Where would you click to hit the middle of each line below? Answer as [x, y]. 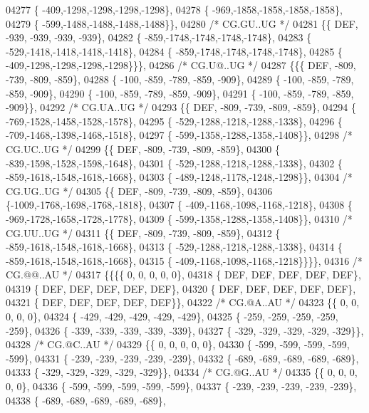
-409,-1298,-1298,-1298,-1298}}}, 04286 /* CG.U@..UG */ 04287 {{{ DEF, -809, [181, 65]
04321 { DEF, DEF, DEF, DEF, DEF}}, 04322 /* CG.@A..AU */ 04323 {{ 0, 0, [183, 302]
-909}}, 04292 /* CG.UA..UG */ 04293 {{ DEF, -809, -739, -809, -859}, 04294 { [181, 107]
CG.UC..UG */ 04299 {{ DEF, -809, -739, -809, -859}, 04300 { [143, 148]
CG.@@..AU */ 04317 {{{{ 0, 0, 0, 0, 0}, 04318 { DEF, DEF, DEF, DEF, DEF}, [183, 275]
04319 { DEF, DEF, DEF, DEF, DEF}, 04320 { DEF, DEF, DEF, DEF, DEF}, [181, 288]
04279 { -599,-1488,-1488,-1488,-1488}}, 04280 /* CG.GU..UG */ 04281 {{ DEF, [182, 23]
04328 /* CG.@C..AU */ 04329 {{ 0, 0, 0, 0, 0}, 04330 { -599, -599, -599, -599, [178, 344]
